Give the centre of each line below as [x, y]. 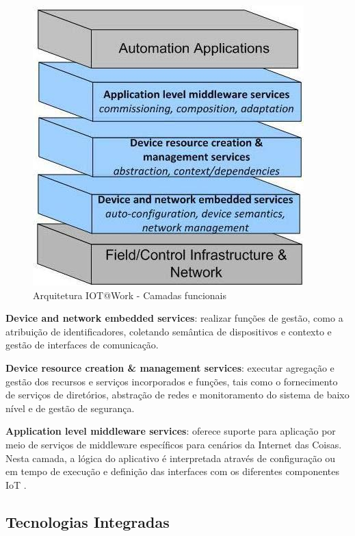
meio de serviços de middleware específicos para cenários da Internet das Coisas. [174, 444]
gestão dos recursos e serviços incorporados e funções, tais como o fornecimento [172, 381]
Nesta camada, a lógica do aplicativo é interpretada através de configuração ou [171, 458]
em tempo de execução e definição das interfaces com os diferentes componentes [173, 471]
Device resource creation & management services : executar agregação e [170, 367]
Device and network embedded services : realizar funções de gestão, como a [174, 318]
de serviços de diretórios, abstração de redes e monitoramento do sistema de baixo [177, 395]
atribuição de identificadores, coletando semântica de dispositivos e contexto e [169, 331]
